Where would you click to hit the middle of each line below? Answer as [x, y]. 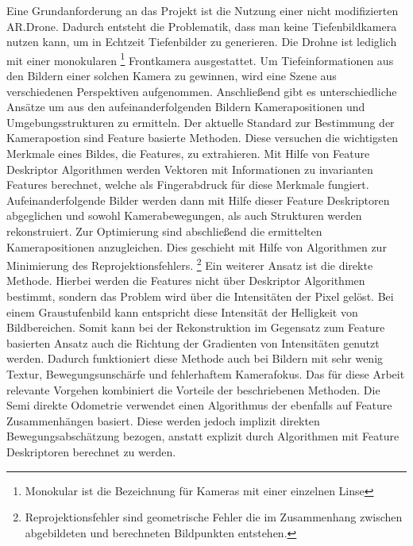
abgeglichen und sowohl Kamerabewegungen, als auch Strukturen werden [184, 215]
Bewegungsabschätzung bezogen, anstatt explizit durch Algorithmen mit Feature [203, 436]
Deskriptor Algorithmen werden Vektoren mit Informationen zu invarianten [190, 169]
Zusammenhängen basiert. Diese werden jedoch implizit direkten [163, 420]
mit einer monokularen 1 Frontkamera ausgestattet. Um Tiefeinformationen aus [200, 59]
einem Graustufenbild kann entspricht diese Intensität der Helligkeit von [182, 311]
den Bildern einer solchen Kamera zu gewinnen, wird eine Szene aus [172, 76]
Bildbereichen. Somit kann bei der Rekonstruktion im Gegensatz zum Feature [196, 327]
